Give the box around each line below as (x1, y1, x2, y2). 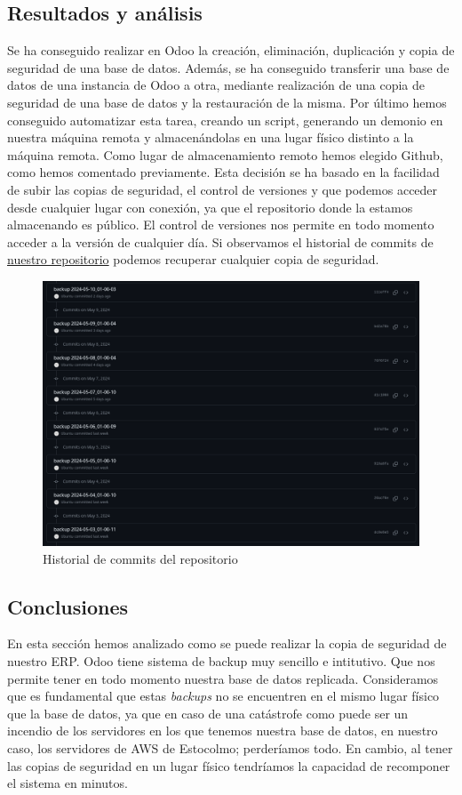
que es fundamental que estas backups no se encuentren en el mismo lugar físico (7, 687, 440, 705)
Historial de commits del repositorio (43, 549, 238, 567)
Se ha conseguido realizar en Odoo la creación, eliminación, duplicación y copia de (7, 41, 455, 60)
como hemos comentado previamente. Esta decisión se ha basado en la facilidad (7, 163, 440, 181)
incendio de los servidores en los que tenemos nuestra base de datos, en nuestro (7, 721, 438, 740)
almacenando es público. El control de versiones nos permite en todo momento (7, 215, 434, 234)
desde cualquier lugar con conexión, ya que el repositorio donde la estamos (7, 197, 413, 216)
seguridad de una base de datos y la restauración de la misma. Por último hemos (7, 92, 447, 111)
